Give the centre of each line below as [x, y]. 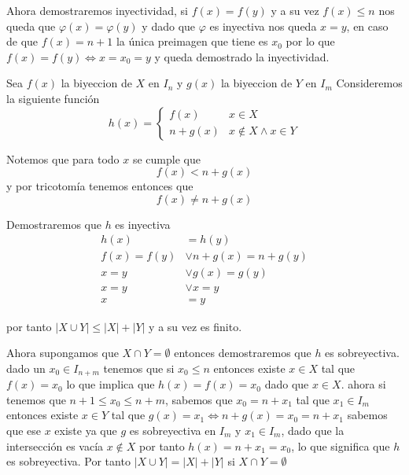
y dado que [169, 26]
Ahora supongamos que [63, 353]
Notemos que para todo [63, 158]
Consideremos [369, 83]
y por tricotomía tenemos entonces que [100, 186]
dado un [26, 368]
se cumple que [166, 158]
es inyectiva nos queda [263, 26]
